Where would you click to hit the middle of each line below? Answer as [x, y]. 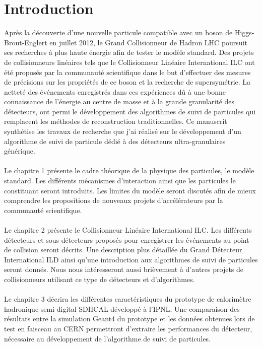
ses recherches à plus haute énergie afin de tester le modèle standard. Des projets [129, 52]
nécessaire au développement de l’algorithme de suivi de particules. [107, 338]
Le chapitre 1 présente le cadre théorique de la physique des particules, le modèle [129, 170]
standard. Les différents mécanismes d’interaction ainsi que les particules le [120, 181]
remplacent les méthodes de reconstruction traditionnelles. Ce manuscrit [116, 121]
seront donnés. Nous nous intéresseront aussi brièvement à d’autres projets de [124, 269]
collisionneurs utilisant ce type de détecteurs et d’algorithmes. [100, 279]
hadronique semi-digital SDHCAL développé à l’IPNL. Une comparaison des [122, 308]
